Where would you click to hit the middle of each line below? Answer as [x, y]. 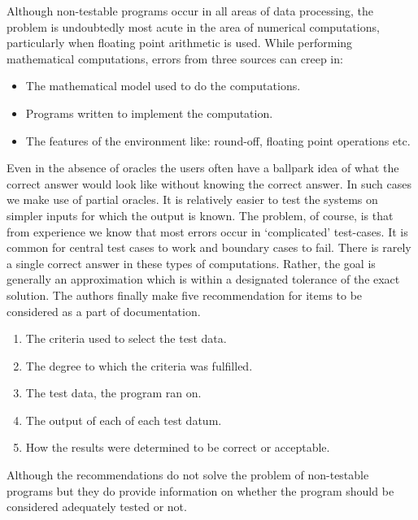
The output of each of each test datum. [124, 420]
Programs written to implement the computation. [149, 113]
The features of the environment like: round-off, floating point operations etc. [218, 140]
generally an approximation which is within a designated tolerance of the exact [203, 279]
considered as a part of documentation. [104, 311]
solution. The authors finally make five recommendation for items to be [185, 295]
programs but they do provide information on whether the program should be [200, 490]
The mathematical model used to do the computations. [163, 86]
